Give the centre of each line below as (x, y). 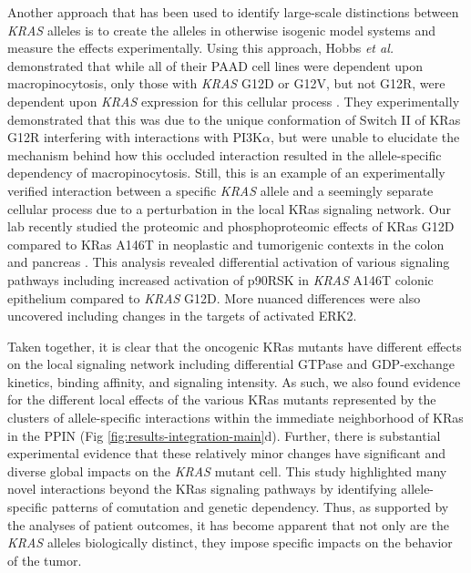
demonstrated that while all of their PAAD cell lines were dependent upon (215, 65)
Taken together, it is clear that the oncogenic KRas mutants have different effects (235, 346)
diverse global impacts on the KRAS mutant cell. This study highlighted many (227, 471)
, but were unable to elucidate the (365, 137)
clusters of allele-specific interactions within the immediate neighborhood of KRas (235, 418)
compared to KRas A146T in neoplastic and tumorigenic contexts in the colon (226, 244)
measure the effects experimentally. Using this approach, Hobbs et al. (201, 48)
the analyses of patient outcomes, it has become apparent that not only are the (228, 524)
